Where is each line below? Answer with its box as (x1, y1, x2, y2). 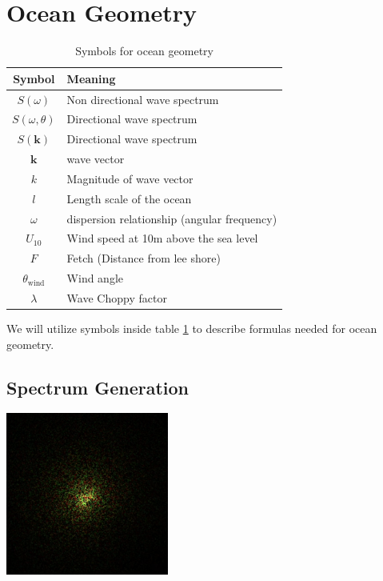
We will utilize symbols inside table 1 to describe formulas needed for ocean (6, 320, 377, 337)
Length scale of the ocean (66, 190, 192, 206)
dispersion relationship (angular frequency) (66, 210, 277, 226)
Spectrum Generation (6, 375, 190, 399)
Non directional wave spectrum (66, 90, 219, 107)
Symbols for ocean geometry (75, 42, 213, 59)
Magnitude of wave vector (66, 170, 193, 186)
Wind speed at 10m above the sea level (66, 230, 258, 246)
